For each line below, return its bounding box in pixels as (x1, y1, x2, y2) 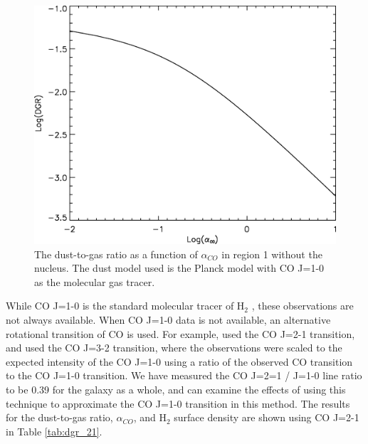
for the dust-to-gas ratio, (6, 410, 113, 425)
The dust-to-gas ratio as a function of (34, 246, 198, 261)
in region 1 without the (221, 246, 322, 261)
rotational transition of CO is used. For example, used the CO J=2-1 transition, (6, 326, 355, 341)
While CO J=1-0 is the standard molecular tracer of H (6, 298, 245, 313)
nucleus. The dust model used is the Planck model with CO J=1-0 (34, 260, 325, 275)
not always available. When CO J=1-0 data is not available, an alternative (6, 312, 331, 327)
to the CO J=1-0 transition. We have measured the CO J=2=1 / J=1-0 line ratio (6, 368, 362, 383)
